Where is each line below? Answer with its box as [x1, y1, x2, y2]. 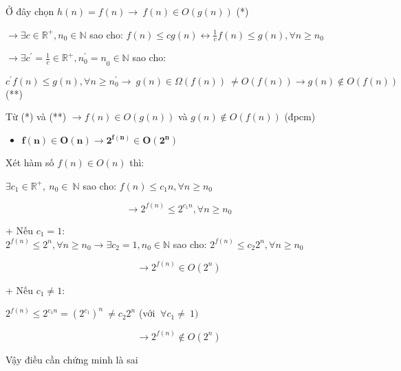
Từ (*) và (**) [6, 109, 67, 124]
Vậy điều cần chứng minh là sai [6, 352, 138, 366]
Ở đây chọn [6, 4, 54, 18]
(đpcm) [284, 109, 316, 124]
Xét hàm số [6, 155, 54, 169]
